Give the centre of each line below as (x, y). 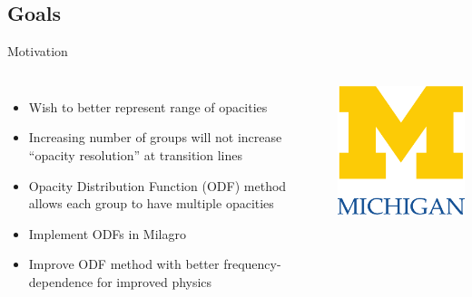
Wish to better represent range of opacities (148, 106)
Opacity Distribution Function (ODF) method (157, 185)
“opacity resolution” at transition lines (136, 154)
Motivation (38, 51)
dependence (61, 281)
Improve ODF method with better (124, 264)
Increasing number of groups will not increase (155, 137)
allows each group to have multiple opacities (151, 203)
